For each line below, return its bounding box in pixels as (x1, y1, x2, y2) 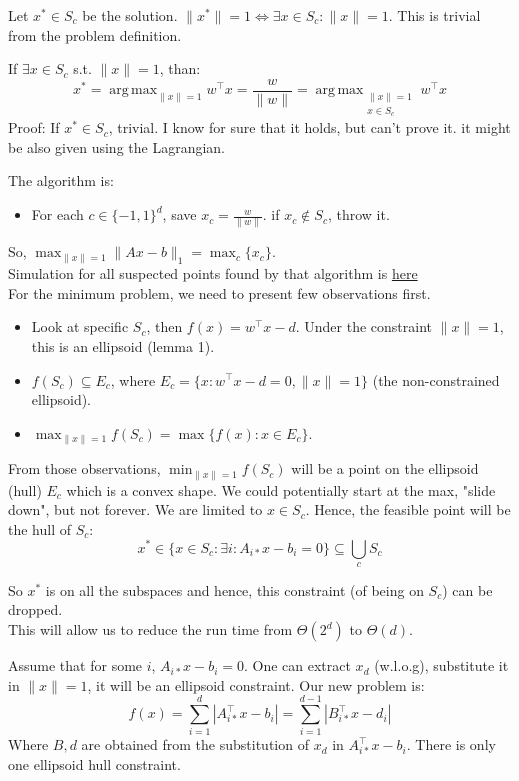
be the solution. (82, 5, 178, 25)
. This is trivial (388, 5, 481, 25)
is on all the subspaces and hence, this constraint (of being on (45, 579, 424, 600)
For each (31, 204, 84, 225)
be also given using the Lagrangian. (8, 136, 226, 157)
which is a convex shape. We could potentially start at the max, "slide (66, 479, 496, 500)
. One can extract (243, 655, 351, 676)
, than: (159, 58, 201, 79)
